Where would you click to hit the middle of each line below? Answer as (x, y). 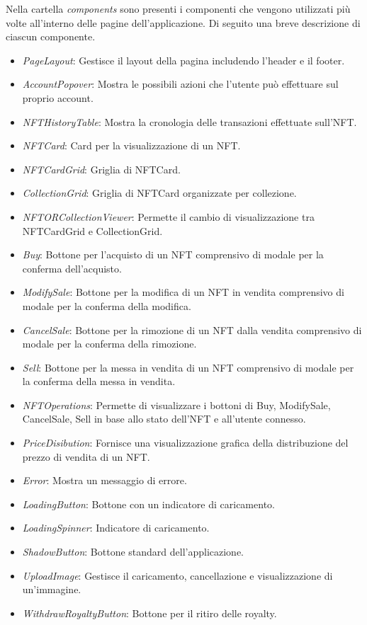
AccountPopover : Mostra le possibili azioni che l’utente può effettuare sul (180, 84)
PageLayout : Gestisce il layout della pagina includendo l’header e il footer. (183, 60)
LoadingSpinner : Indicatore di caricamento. (116, 528)
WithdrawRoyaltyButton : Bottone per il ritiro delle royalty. (149, 613)
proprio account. (58, 97)
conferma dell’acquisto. (72, 268)
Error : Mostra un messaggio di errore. (105, 480)
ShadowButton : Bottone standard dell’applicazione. (133, 552)
